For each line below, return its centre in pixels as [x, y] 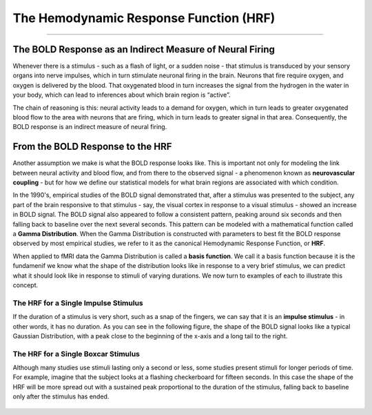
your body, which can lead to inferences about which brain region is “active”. [122, 95]
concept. [25, 285]
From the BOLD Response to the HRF [92, 147]
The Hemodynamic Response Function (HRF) [144, 18]
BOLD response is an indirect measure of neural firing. [90, 127]
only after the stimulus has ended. [61, 396]
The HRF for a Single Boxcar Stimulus [76, 354]
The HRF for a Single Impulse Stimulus [78, 302]
